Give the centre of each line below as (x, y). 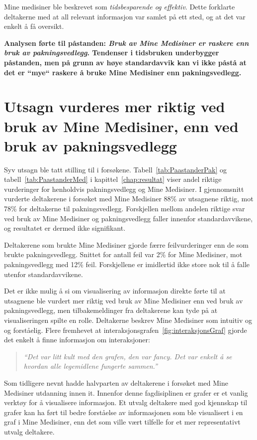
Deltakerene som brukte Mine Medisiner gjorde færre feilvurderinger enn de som (126, 244)
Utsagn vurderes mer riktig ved (115, 106)
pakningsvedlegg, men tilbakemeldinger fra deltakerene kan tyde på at (111, 310)
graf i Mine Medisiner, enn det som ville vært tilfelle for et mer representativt (122, 422)
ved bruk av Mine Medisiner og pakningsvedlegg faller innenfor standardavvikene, (128, 218)
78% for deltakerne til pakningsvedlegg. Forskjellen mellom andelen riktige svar (125, 209)
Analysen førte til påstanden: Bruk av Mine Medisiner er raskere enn (127, 43)
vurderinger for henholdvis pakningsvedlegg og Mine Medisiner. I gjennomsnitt (124, 189)
